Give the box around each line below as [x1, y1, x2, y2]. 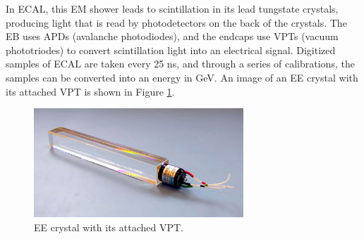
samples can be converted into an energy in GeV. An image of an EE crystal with [6, 70, 358, 84]
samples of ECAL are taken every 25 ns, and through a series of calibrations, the [6, 56, 355, 71]
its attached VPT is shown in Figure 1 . [6, 84, 175, 98]
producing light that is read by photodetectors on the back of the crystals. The [6, 15, 347, 30]
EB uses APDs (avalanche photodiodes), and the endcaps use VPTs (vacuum [6, 29, 339, 44]
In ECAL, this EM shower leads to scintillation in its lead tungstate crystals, [6, 1, 339, 15]
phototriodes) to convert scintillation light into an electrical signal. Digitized [6, 42, 336, 57]
